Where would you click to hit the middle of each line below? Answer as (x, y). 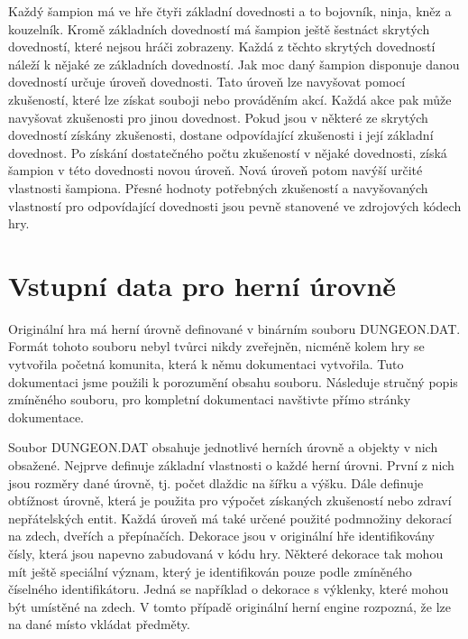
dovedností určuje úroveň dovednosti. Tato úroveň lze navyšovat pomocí (207, 82)
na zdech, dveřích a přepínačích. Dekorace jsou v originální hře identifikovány (221, 536)
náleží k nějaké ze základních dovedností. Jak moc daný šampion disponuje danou (234, 64)
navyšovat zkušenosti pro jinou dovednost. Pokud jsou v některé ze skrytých (218, 117)
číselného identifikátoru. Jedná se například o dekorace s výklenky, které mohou (229, 589)
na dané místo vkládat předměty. (99, 624)
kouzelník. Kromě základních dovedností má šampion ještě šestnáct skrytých (219, 28)
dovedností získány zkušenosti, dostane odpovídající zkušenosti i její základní (221, 135)
